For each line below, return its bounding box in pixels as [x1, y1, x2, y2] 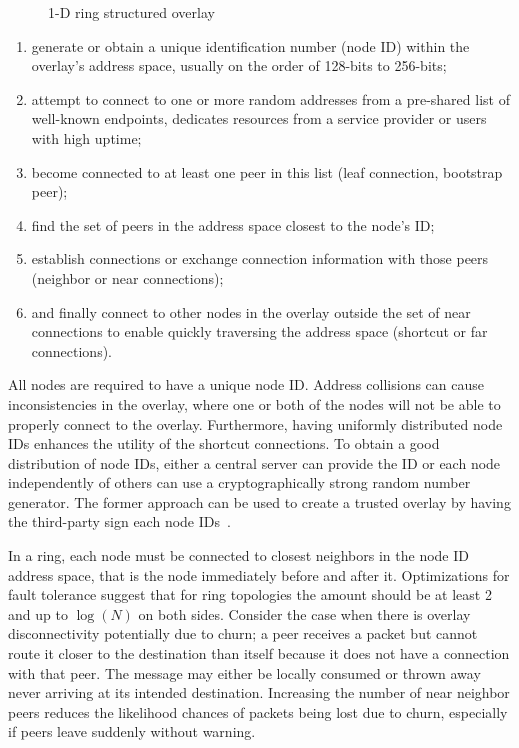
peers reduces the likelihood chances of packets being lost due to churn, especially [8, 701, 508, 722]
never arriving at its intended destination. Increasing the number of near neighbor [8, 682, 510, 703]
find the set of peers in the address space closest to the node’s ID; [31, 214, 435, 235]
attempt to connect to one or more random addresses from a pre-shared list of [31, 88, 510, 109]
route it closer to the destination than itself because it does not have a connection [8, 643, 510, 664]
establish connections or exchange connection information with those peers [31, 248, 489, 269]
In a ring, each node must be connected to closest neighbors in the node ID [8, 545, 469, 566]
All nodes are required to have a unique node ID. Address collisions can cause [8, 374, 485, 395]
